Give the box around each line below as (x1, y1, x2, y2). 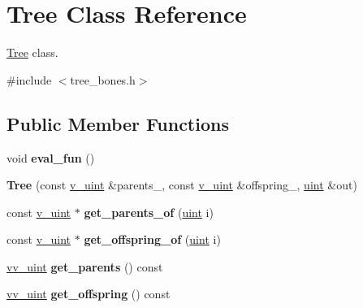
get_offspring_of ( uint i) (84, 231, 221, 248)
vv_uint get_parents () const (6, 258, 163, 275)
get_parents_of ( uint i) (84, 203, 214, 220)
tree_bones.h (70, 71, 136, 88)
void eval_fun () (6, 149, 95, 166)
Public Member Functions (6, 111, 229, 136)
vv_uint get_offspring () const (6, 285, 171, 302)
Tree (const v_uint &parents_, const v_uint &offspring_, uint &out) (6, 176, 357, 193)
